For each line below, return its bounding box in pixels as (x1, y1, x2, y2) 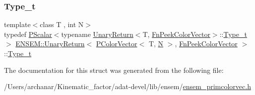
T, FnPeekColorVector (142, 29, 210, 39)
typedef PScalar (4, 29, 52, 39)
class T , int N (40, 19, 84, 30)
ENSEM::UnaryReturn (15, 38, 85, 49)
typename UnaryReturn (61, 29, 133, 39)
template (4, 19, 31, 30)
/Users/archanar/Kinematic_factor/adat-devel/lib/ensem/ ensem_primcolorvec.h (4, 81, 251, 92)
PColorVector (96, 38, 137, 49)
